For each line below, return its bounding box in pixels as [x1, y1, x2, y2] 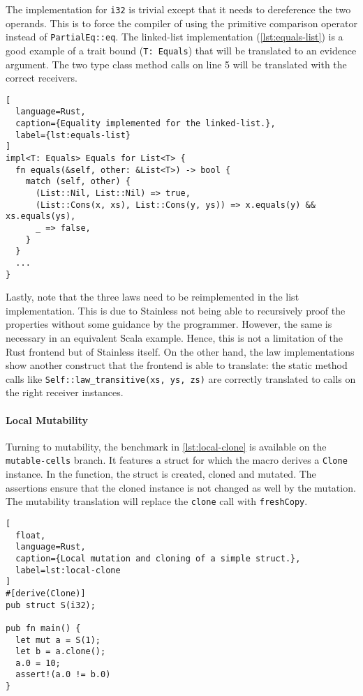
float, [15, 530, 46, 540]
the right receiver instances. [6, 385, 124, 400]
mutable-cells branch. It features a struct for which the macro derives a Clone [6, 453, 348, 467]
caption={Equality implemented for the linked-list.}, [15, 119, 276, 129]
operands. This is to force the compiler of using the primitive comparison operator [6, 15, 357, 30]
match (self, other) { [25, 176, 131, 187]
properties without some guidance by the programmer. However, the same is [6, 317, 332, 331]
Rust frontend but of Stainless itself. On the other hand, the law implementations [6, 344, 355, 358]
